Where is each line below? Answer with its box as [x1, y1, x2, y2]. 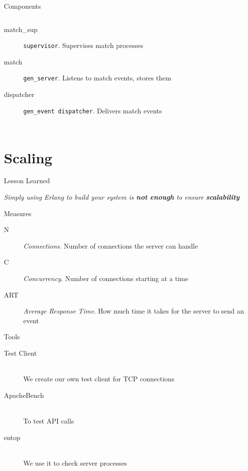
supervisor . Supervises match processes [23, 40, 144, 50]
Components [4, 1, 41, 11]
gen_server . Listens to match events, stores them [23, 73, 171, 83]
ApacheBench [4, 390, 44, 400]
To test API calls [23, 415, 74, 425]
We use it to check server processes [23, 457, 127, 468]
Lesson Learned [4, 175, 50, 186]
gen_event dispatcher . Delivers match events [23, 105, 162, 115]
